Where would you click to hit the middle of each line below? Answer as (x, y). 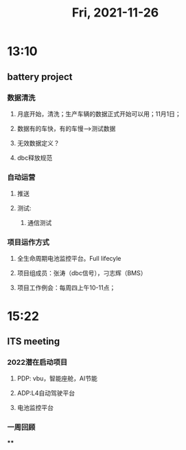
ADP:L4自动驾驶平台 (46, 393)
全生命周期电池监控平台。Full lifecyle (69, 259)
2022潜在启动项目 (37, 362)
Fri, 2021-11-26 (115, 13)
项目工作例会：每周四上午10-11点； (66, 288)
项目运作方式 (28, 242)
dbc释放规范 (35, 158)
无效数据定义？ (38, 143)
